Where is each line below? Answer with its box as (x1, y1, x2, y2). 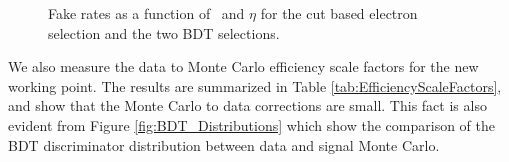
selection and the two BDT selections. (48, 22, 280, 43)
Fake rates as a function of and (48, 3, 245, 23)
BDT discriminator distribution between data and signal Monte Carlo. (8, 134, 440, 155)
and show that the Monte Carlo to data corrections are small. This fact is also (8, 95, 487, 116)
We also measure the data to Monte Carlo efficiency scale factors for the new (8, 56, 479, 77)
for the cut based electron (260, 3, 418, 23)
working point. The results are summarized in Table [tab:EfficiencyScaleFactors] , (8, 75, 502, 96)
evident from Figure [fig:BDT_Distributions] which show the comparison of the (8, 114, 495, 135)
